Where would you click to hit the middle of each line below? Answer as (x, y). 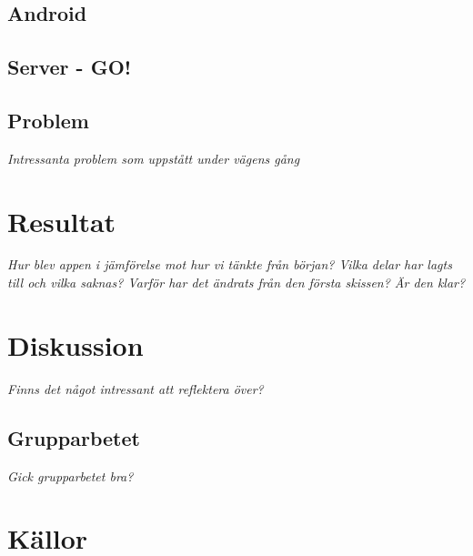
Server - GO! (70, 67)
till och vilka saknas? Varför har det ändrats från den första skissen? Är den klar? (236, 283)
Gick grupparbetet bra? (70, 475)
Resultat (62, 221)
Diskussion (75, 344)
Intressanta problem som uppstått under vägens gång (154, 158)
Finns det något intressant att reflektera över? (136, 388)
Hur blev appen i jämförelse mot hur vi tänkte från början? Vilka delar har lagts (230, 264)
